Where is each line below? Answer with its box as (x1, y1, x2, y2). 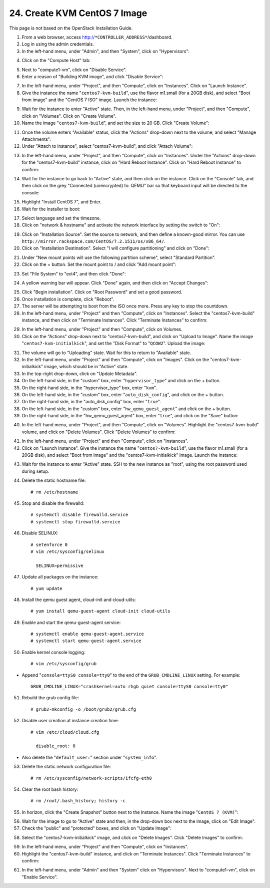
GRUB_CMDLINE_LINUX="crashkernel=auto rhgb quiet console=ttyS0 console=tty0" (30, 684, 228, 690)
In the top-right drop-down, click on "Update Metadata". (21, 371, 137, 377)
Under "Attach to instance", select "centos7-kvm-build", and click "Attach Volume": (21, 143, 193, 149)
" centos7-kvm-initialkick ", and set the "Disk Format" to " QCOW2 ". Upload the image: (21, 341, 205, 347)
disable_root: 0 (35, 743, 76, 749)
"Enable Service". (21, 874, 58, 880)
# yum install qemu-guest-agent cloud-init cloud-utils (30, 609, 170, 614)
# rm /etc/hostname (30, 489, 78, 495)
